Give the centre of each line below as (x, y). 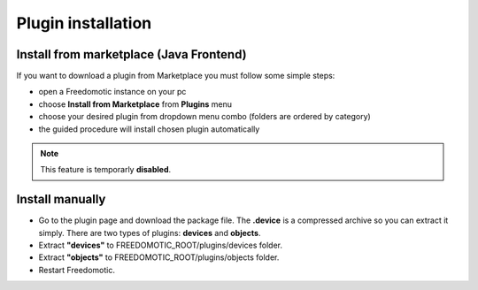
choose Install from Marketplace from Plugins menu (135, 104)
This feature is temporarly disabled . (106, 170)
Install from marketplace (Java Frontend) (131, 54)
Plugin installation (84, 23)
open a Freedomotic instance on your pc (112, 92)
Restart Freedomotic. (77, 270)
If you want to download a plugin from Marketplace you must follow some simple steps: (176, 76)
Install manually (61, 199)
